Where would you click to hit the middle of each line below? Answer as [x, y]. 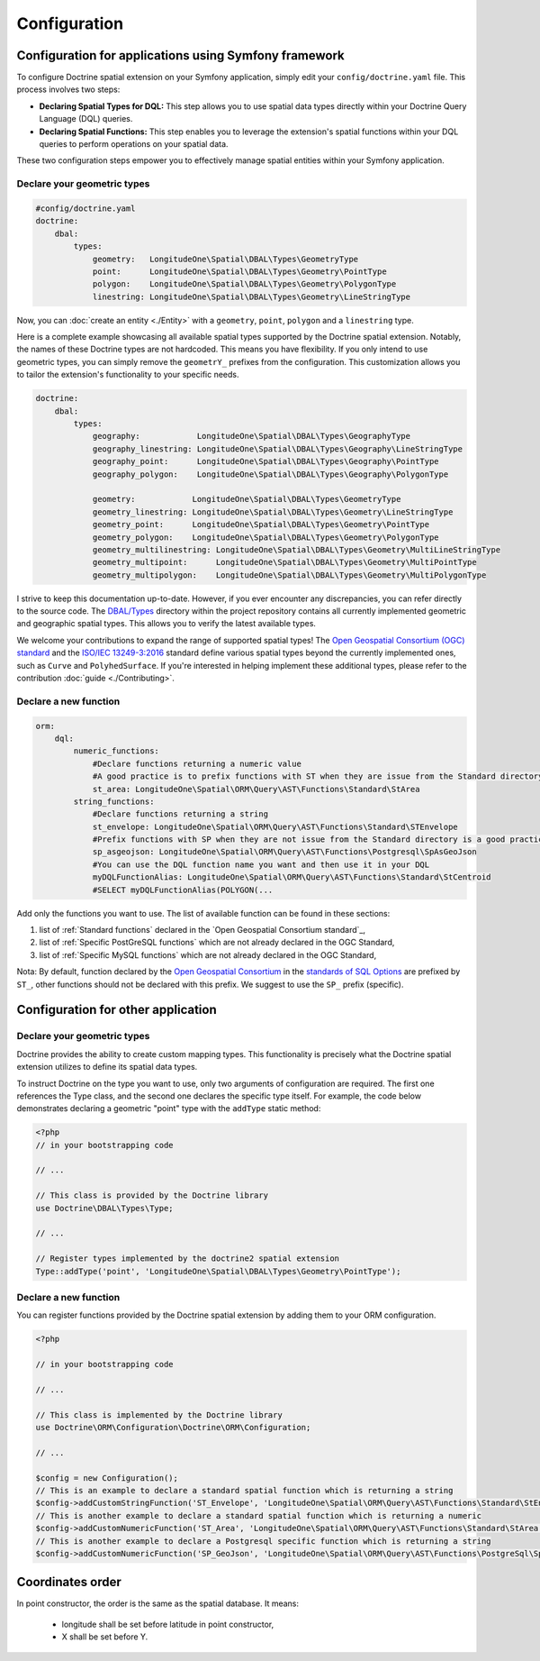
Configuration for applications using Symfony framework [181, 55]
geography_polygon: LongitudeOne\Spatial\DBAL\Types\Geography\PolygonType [270, 474]
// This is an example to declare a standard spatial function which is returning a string [244, 1490]
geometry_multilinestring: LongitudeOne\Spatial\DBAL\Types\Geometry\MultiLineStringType [297, 549]
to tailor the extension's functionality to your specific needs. [128, 375]
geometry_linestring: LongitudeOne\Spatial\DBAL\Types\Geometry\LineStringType [273, 512]
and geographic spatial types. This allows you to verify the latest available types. [166, 624]
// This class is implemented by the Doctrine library [159, 1415]
